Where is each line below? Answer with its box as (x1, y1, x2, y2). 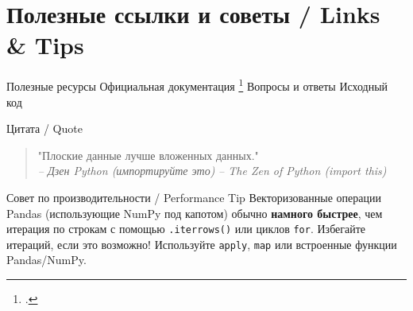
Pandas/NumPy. (6, 251, 87, 268)
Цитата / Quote (6, 120, 83, 137)
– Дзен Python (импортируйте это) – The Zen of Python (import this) (37, 162, 387, 179)
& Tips (6, 29, 84, 61)
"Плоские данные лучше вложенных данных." (37, 146, 259, 163)
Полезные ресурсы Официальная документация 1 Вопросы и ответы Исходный (6, 76, 388, 94)
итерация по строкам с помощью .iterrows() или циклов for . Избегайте (6, 220, 366, 237)
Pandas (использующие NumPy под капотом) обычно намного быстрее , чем (6, 204, 383, 221)
